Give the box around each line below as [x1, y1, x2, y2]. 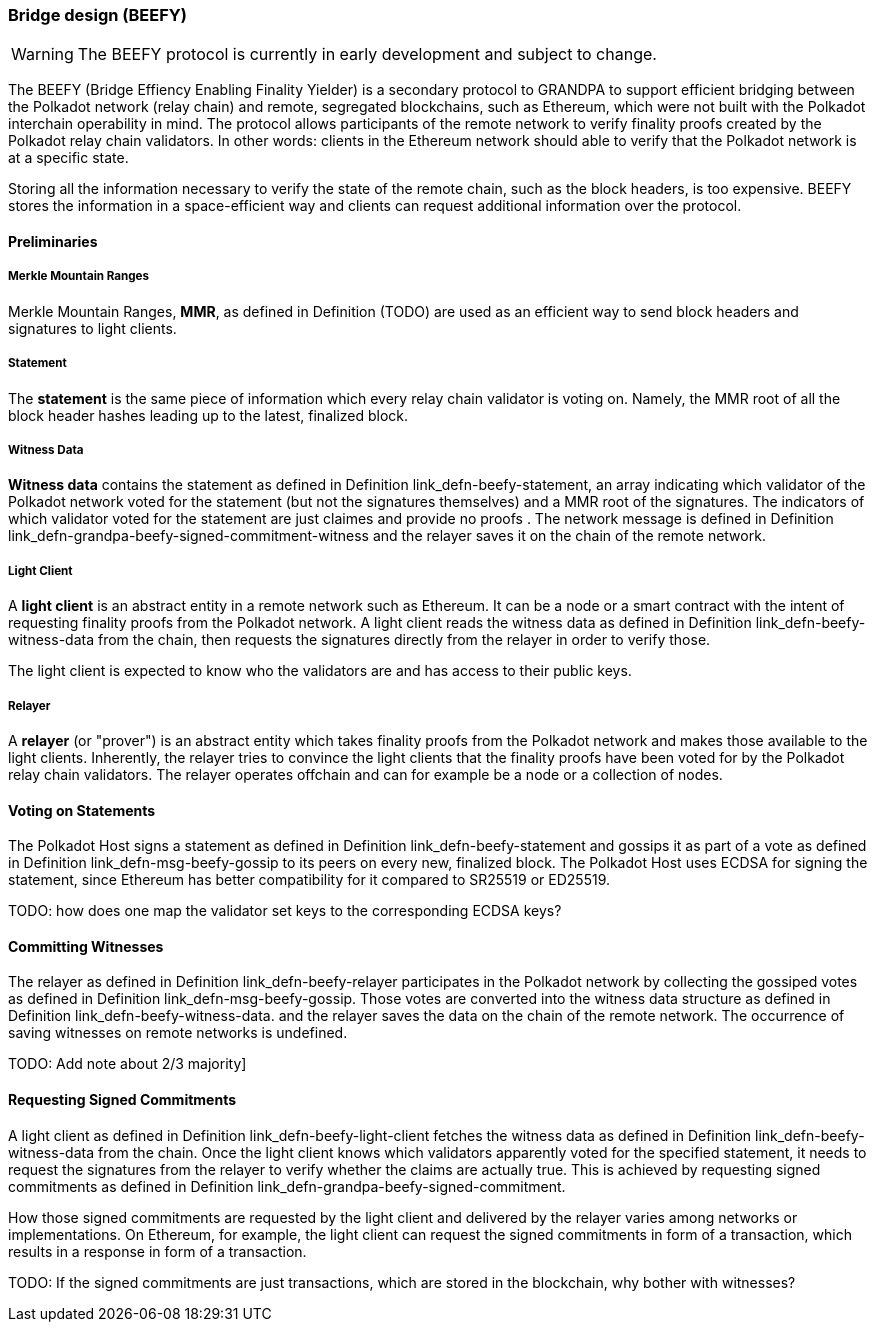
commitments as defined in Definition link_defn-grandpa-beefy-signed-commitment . [8, 1177, 566, 1195]
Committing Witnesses [8, 937, 164, 955]
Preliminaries [8, 232, 98, 250]
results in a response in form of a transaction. [8, 1242, 307, 1260]
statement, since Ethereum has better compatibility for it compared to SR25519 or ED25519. [8, 871, 610, 889]
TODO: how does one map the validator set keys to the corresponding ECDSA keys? [8, 902, 562, 920]
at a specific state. [8, 149, 129, 167]
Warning [11, 44, 74, 65]
